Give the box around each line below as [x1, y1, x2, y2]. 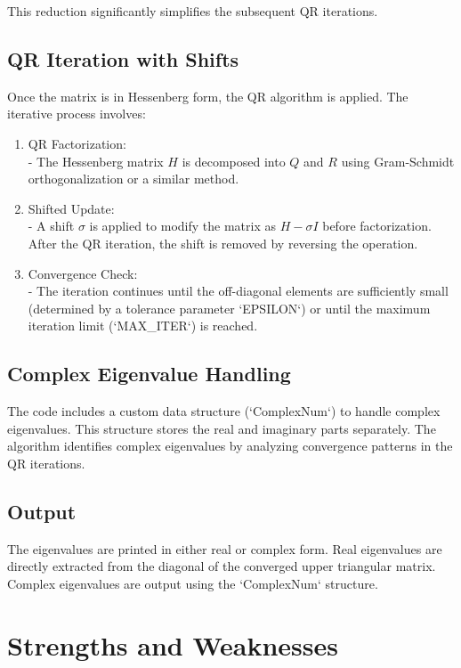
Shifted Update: [28, 199, 115, 217]
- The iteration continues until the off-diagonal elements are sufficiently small [28, 281, 449, 300]
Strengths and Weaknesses [7, 626, 338, 663]
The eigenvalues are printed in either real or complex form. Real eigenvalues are [7, 539, 442, 558]
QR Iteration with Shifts [7, 45, 239, 72]
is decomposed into [182, 151, 286, 170]
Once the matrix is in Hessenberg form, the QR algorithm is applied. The [7, 86, 408, 105]
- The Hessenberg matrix [28, 151, 164, 170]
